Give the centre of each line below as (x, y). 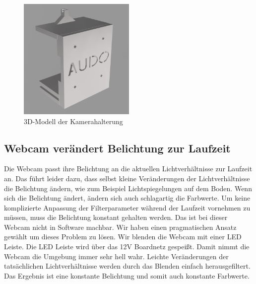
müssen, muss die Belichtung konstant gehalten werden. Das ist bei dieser (116, 217)
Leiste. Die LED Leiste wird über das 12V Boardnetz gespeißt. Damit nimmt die (127, 247)
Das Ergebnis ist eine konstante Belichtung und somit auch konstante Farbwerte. (127, 275)
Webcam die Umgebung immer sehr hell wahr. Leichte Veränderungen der (116, 256)
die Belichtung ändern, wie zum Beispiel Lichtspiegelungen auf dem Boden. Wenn (128, 188)
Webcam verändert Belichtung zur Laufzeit (117, 148)
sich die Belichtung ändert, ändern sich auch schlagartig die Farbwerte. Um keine (127, 198)
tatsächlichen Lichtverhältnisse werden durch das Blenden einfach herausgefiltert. (127, 266)
